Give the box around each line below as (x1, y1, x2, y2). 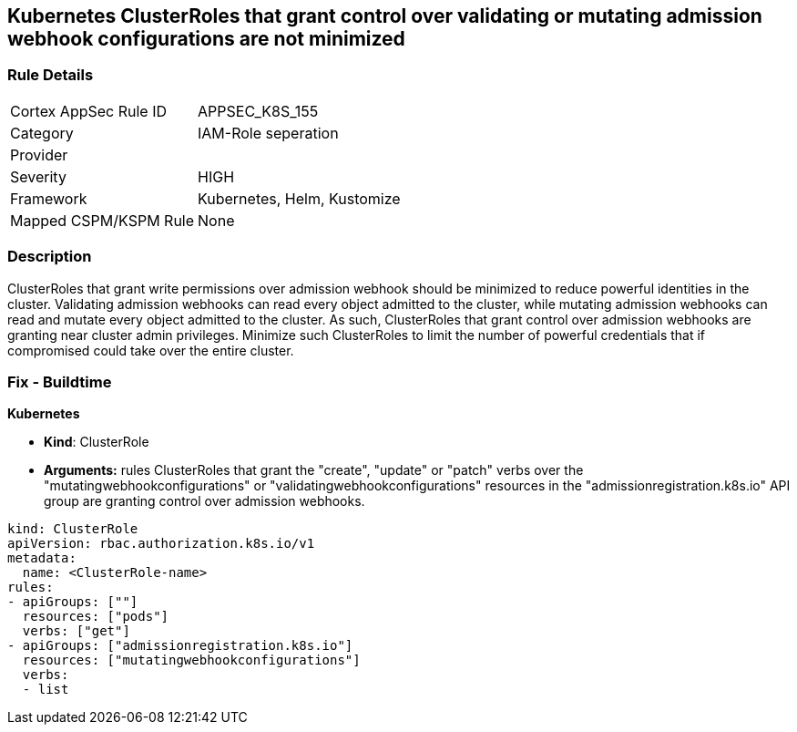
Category (10, 123, 74, 142)
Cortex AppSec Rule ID (10, 101, 168, 120)
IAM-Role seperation (198, 123, 339, 142)
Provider (10, 145, 68, 164)
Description (7, 247, 92, 266)
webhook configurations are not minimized (7, 27, 405, 50)
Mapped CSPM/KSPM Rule (10, 211, 195, 230)
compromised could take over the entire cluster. (7, 342, 294, 358)
